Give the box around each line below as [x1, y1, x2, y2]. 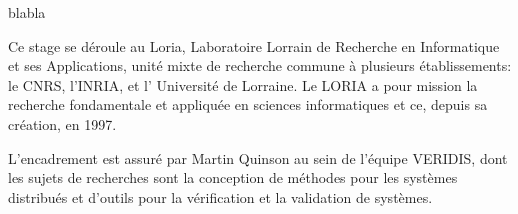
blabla [8, 2, 46, 22]
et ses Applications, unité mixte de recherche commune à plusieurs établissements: [8, 55, 512, 76]
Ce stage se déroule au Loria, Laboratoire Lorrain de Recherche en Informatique [8, 35, 500, 56]
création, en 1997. [8, 113, 117, 134]
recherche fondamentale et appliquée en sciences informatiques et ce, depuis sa [8, 94, 488, 115]
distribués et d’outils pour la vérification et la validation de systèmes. [8, 186, 433, 207]
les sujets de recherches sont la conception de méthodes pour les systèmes [8, 167, 458, 188]
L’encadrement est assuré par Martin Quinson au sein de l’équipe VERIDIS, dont [8, 147, 508, 168]
